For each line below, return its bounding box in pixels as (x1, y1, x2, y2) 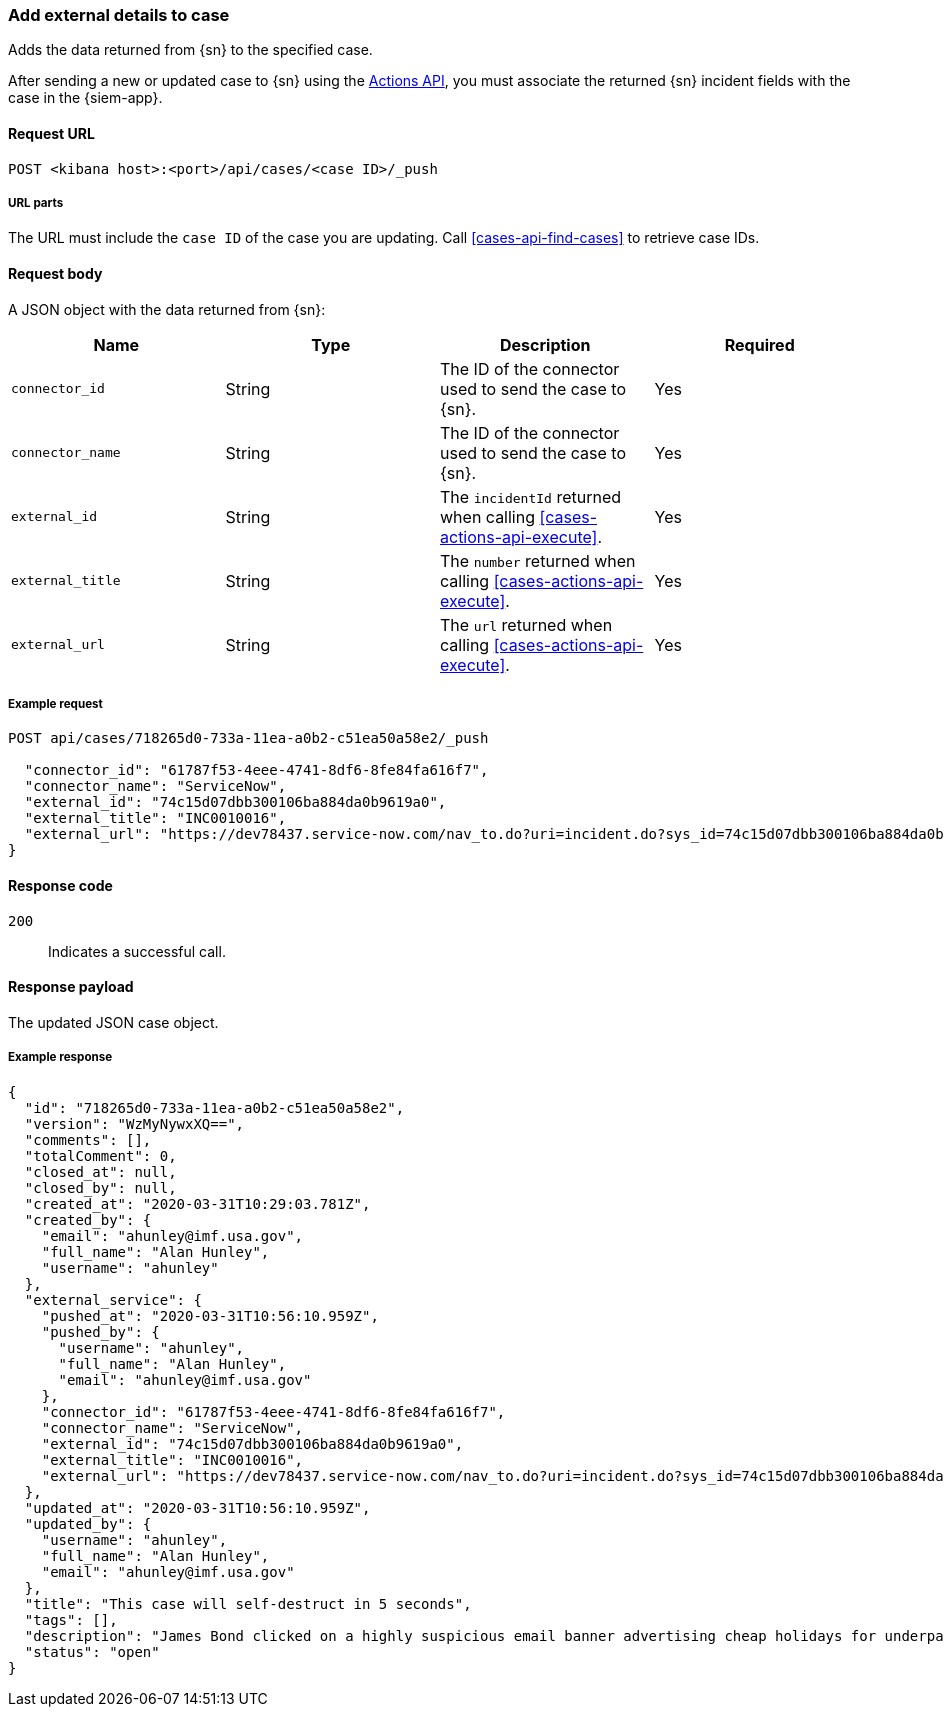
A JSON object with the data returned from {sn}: (8, 300, 326, 318)
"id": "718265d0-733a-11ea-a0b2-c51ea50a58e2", (24, 1099, 405, 1116)
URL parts (8, 195, 64, 210)
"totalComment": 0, (24, 1147, 177, 1164)
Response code (8, 876, 113, 894)
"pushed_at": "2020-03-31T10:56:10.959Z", (41, 1307, 379, 1324)
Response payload (8, 978, 134, 996)
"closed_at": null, (24, 1163, 177, 1180)
